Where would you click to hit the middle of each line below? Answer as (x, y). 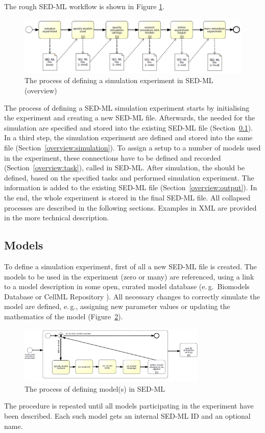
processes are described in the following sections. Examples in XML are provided (130, 207)
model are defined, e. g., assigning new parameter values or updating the (117, 306)
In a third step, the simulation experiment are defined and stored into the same (128, 137)
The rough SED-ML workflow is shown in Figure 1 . (85, 6)
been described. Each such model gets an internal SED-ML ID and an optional (127, 415)
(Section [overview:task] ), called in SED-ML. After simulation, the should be (125, 168)
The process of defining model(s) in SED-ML (95, 388)
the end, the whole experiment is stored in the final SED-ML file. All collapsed (127, 197)
